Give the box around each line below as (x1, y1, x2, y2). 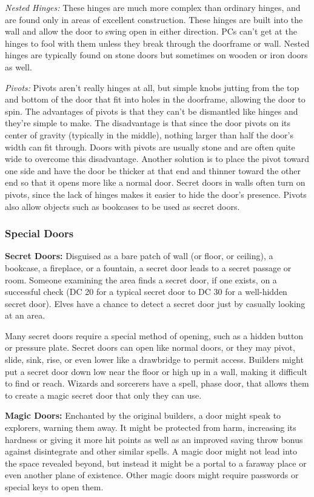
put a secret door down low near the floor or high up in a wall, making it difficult (5, 365, 307, 377)
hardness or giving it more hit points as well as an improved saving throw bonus (5, 433, 303, 445)
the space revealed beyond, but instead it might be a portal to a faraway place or (5, 456, 307, 469)
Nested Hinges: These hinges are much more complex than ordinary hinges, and (5, 1, 301, 13)
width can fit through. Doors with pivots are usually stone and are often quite (5, 140, 295, 153)
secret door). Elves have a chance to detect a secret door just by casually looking (5, 297, 306, 309)
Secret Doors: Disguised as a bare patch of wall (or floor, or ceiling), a (5, 249, 273, 262)
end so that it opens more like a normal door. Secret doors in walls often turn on (5, 176, 306, 189)
